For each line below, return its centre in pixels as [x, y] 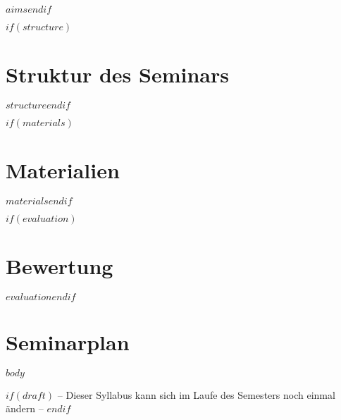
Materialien [63, 170]
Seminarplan [68, 341]
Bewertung [60, 266]
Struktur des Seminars [117, 74]
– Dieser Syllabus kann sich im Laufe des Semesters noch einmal [196, 394]
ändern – [25, 408]
